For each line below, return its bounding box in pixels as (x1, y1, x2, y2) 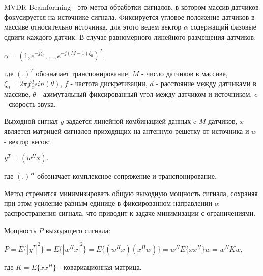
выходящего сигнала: (45, 225, 110, 235)
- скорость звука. (4, 98, 56, 109)
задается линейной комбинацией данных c (66, 116, 197, 126)
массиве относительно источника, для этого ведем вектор (4, 21, 182, 32)
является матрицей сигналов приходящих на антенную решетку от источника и (4, 126, 249, 136)
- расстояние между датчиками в (156, 78, 256, 89)
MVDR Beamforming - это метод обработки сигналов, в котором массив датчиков (4, 2, 259, 12)
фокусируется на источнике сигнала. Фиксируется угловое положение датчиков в (4, 11, 255, 22)
